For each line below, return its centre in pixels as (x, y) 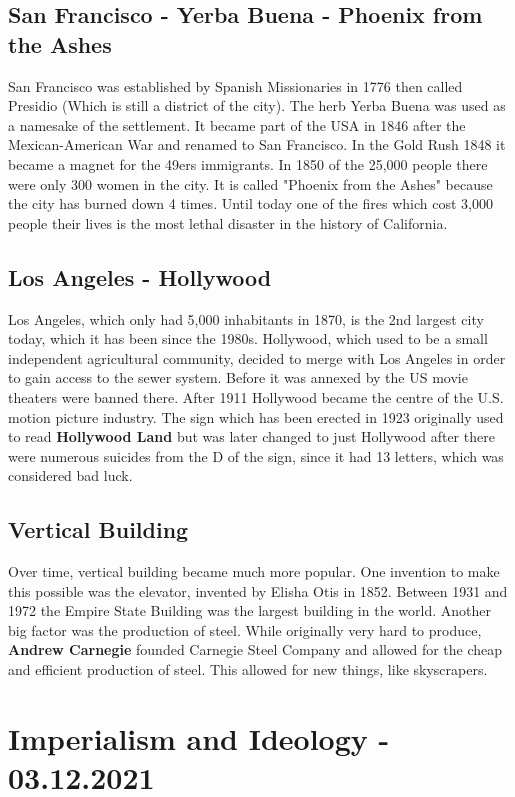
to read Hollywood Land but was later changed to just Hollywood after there (251, 436)
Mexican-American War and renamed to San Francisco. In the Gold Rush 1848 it (257, 144)
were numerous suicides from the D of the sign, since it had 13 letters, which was (256, 455)
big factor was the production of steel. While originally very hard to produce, (245, 629)
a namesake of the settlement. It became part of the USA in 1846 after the (237, 124)
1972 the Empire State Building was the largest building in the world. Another (249, 610)
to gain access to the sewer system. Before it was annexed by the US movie (238, 377)
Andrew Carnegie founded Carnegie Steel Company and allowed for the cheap (255, 649)
